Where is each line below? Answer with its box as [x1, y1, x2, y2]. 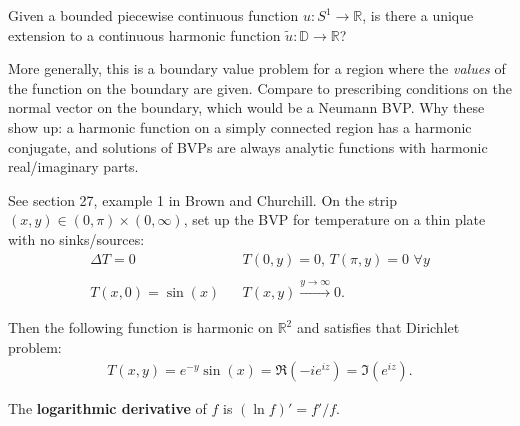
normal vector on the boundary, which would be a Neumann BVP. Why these [8, 97, 485, 118]
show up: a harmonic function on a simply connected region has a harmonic [8, 116, 472, 137]
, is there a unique [362, 5, 474, 25]
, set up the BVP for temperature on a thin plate [183, 209, 486, 230]
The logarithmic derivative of [8, 397, 207, 418]
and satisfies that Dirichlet [296, 317, 460, 338]
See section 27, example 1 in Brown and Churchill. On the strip [8, 189, 397, 210]
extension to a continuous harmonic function [8, 24, 281, 45]
